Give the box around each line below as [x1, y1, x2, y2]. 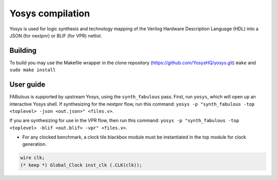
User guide [9, 80, 46, 89]
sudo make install [9, 67, 56, 73]
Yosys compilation [9, 8, 90, 19]
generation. [22, 141, 47, 147]
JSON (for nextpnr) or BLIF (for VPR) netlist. [9, 32, 102, 38]
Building [9, 46, 37, 55]
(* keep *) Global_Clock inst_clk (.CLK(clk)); [20, 162, 142, 168]
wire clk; [20, 155, 45, 161]
